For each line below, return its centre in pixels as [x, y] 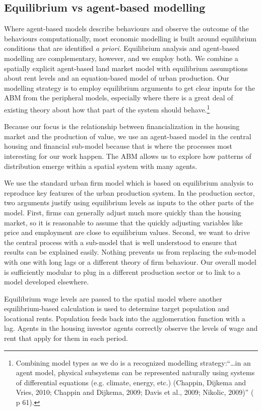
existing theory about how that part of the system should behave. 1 [107, 108]
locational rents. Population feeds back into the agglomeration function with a [125, 318]
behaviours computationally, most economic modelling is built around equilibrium [130, 38]
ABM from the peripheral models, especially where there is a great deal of [119, 98]
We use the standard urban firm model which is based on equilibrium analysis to [129, 183]
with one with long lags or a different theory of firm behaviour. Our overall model [130, 261]
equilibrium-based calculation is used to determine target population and [117, 308]
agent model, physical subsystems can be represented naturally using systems [135, 372]
